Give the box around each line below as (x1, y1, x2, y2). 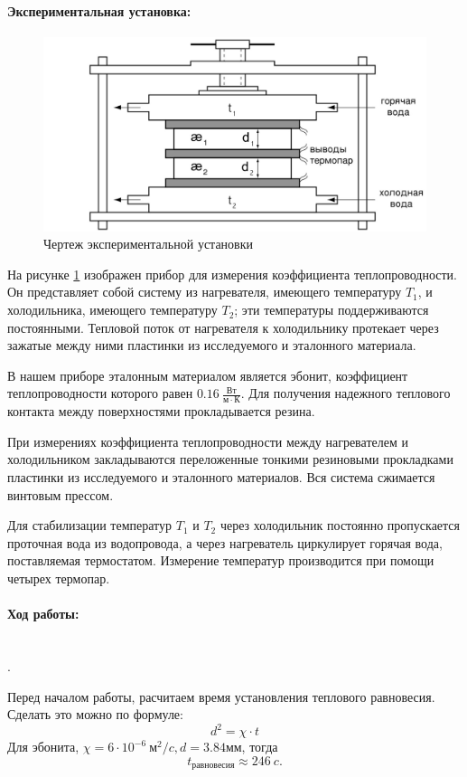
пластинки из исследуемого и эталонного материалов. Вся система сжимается (7, 468, 435, 487)
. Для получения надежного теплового (240, 384, 451, 403)
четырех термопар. (7, 569, 110, 588)
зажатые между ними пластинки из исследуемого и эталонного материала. (7, 336, 416, 355)
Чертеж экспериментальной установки (43, 234, 253, 253)
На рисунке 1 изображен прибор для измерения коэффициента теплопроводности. (7, 264, 458, 283)
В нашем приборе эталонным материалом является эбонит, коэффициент (7, 365, 408, 384)
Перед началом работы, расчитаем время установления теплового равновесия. (7, 687, 435, 706)
